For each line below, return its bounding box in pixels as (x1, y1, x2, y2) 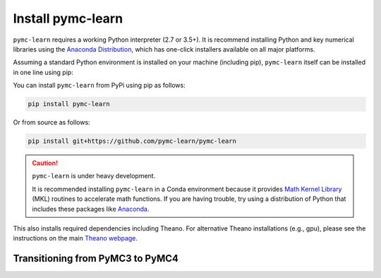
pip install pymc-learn (28, 100, 111, 108)
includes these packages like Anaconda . (32, 204, 150, 213)
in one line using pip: (13, 68, 73, 76)
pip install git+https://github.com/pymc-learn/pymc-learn (28, 137, 236, 145)
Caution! (32, 159, 59, 168)
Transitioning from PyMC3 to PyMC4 (13, 253, 179, 265)
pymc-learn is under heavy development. (32, 172, 156, 180)
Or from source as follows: (13, 118, 91, 127)
